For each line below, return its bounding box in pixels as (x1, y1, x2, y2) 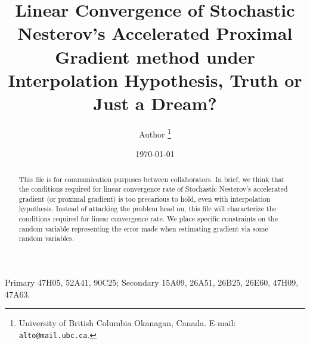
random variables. (18, 233, 75, 243)
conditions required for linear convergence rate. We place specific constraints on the (18, 214, 278, 224)
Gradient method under (55, 44, 255, 68)
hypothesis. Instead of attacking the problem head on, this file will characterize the (18, 204, 277, 214)
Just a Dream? (93, 90, 217, 115)
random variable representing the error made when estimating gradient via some (18, 223, 268, 233)
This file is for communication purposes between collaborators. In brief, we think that (18, 174, 285, 184)
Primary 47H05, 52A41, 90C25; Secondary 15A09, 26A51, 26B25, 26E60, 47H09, (5, 276, 299, 289)
